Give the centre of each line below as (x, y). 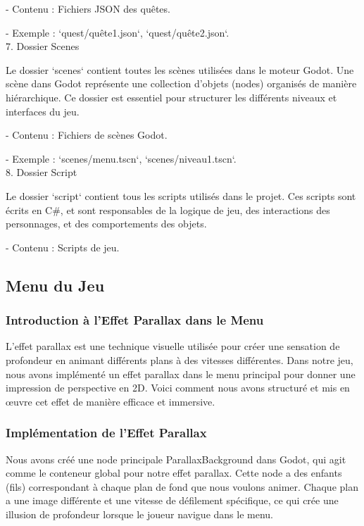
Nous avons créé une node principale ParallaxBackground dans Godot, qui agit (176, 459)
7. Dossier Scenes (43, 46)
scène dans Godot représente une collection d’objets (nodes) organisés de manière (181, 83)
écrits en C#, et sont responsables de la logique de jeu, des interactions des (168, 209)
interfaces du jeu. (43, 111)
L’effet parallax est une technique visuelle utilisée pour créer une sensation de (173, 346)
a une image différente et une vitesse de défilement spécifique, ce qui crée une (172, 500)
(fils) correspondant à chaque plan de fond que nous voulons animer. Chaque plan (182, 486)
